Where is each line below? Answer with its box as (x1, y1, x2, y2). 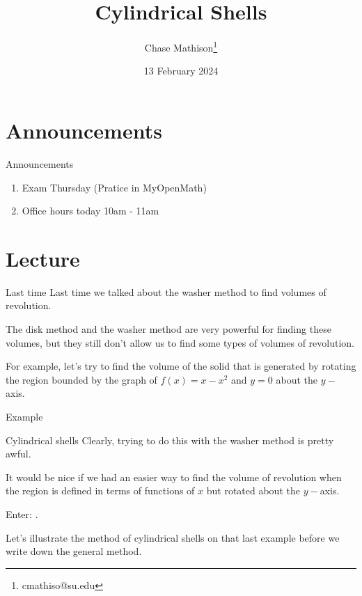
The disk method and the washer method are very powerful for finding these (6, 322, 331, 336)
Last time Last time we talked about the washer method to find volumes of (6, 284, 326, 299)
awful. (6, 446, 31, 461)
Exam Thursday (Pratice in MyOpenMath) (22, 180, 207, 194)
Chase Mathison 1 (144, 38, 218, 54)
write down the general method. (6, 544, 142, 558)
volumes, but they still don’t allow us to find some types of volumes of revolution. (6, 335, 355, 350)
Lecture (6, 244, 80, 272)
